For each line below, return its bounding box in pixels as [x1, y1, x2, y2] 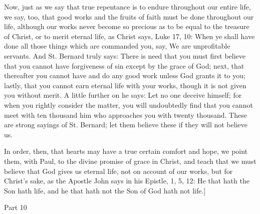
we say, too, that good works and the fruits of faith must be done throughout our [4, 11, 254, 22]
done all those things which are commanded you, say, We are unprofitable [4, 41, 230, 51]
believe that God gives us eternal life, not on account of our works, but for [4, 165, 233, 176]
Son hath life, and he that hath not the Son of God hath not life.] [4, 185, 206, 195]
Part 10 [4, 202, 27, 212]
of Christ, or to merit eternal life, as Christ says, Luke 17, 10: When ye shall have [4, 31, 255, 41]
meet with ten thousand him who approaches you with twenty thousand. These [4, 109, 247, 120]
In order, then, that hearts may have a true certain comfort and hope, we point [4, 146, 248, 156]
